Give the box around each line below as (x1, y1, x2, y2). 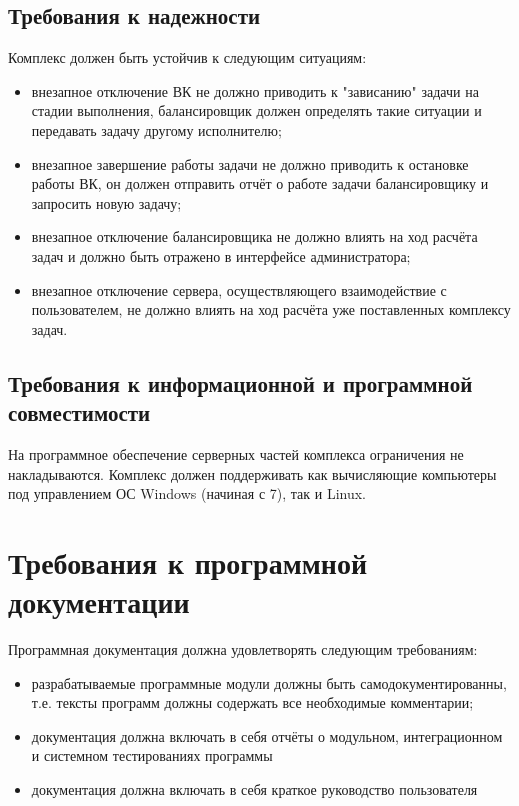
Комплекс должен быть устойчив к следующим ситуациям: (8, 47, 367, 68)
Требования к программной (8, 541, 368, 582)
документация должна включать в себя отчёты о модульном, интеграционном (31, 725, 503, 746)
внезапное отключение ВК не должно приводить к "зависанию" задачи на (31, 80, 479, 101)
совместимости (8, 397, 151, 428)
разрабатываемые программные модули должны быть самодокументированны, (31, 672, 507, 693)
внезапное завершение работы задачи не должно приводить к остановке (31, 153, 469, 174)
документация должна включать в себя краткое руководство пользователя (31, 778, 478, 799)
